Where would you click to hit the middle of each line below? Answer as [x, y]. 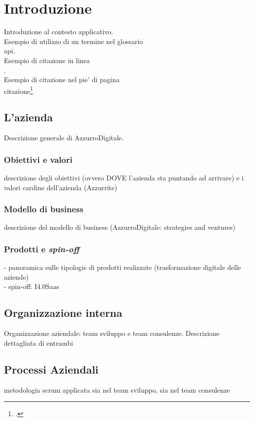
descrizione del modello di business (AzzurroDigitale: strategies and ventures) [120, 227]
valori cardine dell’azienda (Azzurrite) [61, 187]
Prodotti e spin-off [42, 249]
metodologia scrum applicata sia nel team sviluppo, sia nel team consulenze [117, 389]
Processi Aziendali [51, 369]
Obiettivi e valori [38, 159]
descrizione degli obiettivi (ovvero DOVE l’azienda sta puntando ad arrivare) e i [124, 177]
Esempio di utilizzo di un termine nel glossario [74, 41]
